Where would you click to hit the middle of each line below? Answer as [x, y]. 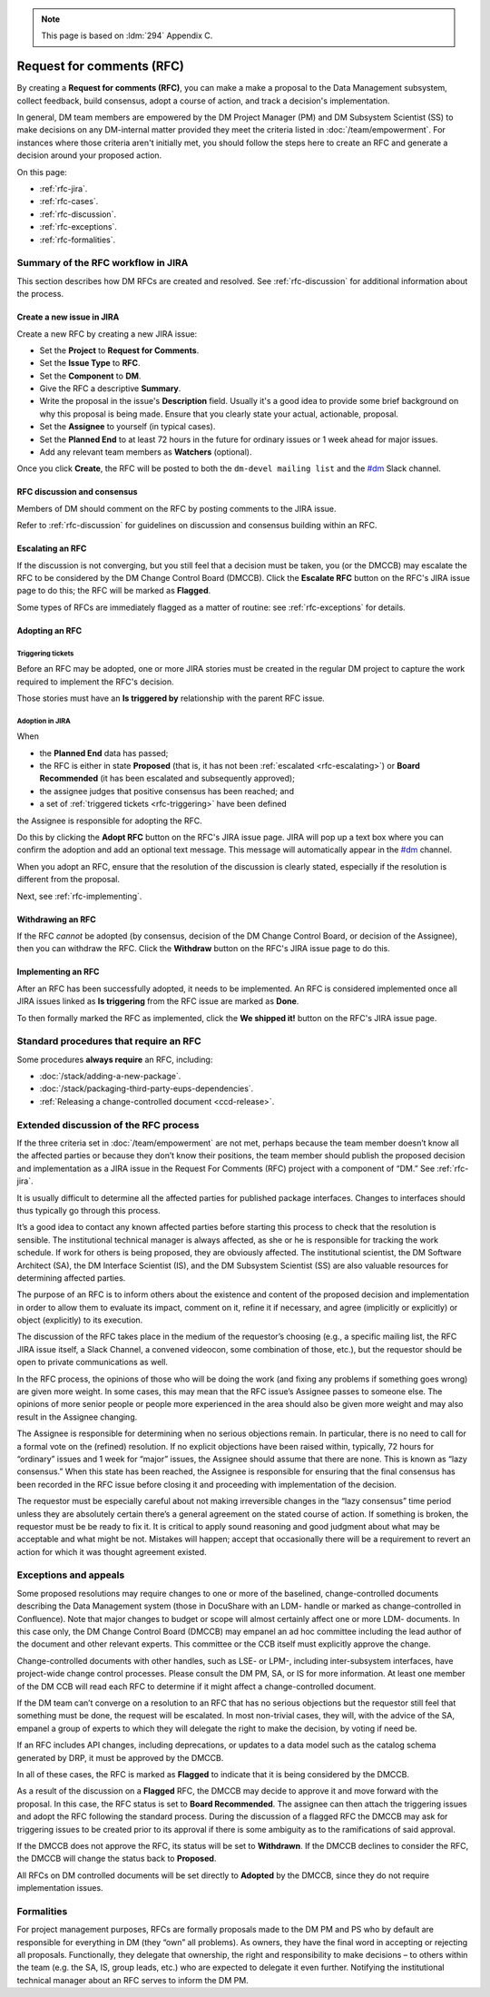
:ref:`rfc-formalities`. [78, 240]
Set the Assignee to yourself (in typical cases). [127, 427]
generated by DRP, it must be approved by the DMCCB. [120, 1757]
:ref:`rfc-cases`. [69, 202]
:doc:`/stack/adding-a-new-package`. [110, 1077]
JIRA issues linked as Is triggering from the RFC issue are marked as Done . [158, 1001]
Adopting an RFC [49, 630]
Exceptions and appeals [71, 1575]
